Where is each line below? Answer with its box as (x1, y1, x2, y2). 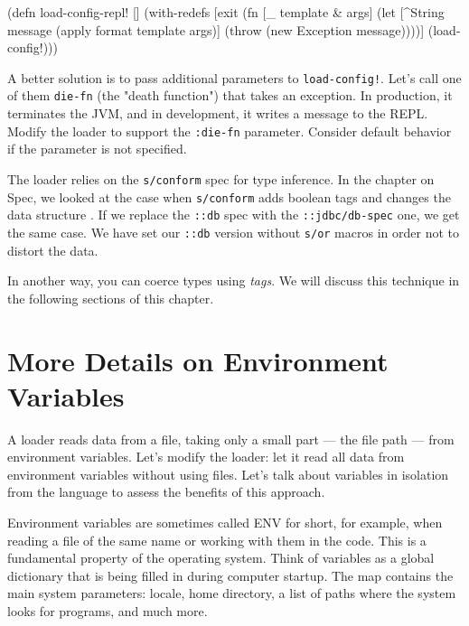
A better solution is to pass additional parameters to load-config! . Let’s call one (7, 68, 462, 87)
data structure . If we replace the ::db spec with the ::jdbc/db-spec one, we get (7, 205, 460, 224)
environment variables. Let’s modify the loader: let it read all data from (7, 447, 405, 466)
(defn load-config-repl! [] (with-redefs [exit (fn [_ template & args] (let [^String (7, 3, 445, 21)
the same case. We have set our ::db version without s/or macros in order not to (7, 222, 459, 241)
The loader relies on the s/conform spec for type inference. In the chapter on (7, 169, 435, 188)
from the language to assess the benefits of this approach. (7, 482, 325, 501)
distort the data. (7, 240, 98, 259)
